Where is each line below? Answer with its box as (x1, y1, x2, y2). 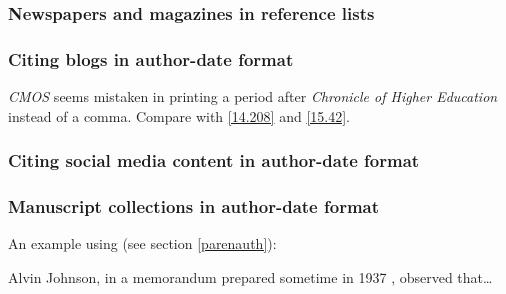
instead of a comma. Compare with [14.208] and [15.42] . (8, 105, 351, 126)
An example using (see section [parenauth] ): (8, 233, 277, 254)
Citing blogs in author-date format (8, 46, 294, 71)
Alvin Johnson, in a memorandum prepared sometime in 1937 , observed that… (8, 266, 493, 287)
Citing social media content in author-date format (8, 148, 420, 173)
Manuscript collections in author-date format (8, 194, 380, 219)
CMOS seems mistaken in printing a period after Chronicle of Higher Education (8, 86, 498, 107)
